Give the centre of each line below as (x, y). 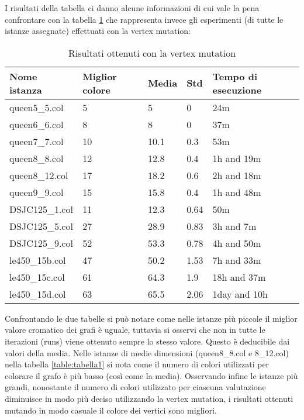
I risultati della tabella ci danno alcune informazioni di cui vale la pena (132, 8)
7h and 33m (237, 260)
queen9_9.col (37, 192)
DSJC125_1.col (41, 209)
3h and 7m (234, 226)
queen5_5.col (37, 107)
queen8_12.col (39, 175)
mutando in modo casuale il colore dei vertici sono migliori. (111, 410)
